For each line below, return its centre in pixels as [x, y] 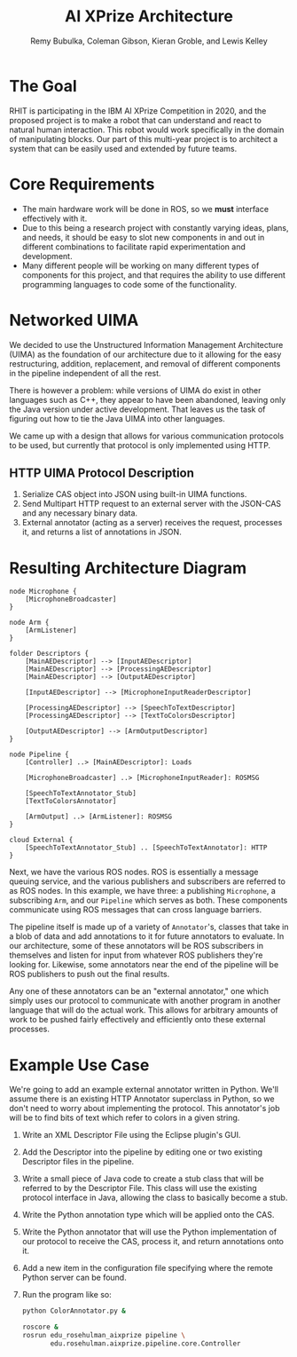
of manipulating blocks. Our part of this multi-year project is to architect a [144, 138]
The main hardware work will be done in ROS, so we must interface [145, 209]
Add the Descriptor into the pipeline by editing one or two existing [142, 1152]
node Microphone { [43, 592]
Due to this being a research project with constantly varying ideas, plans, [155, 227]
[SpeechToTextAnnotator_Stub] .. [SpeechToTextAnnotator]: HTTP [146, 848]
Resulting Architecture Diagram [128, 568]
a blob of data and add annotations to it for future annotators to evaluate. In [147, 936]
